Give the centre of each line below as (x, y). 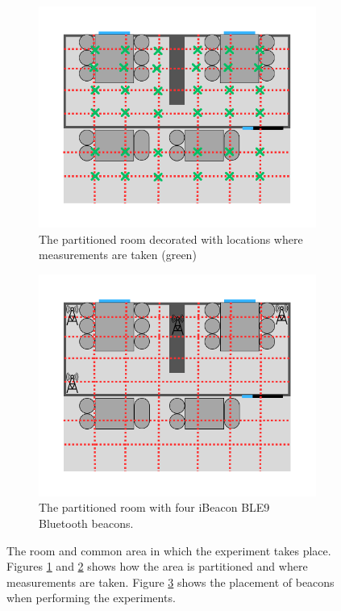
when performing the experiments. (91, 598)
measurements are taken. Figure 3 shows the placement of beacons (170, 582)
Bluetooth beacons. (86, 523)
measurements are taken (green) (118, 255)
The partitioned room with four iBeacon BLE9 (154, 507)
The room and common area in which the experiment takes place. (169, 550)
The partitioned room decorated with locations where (171, 239)
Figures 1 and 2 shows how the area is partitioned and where (157, 566)
